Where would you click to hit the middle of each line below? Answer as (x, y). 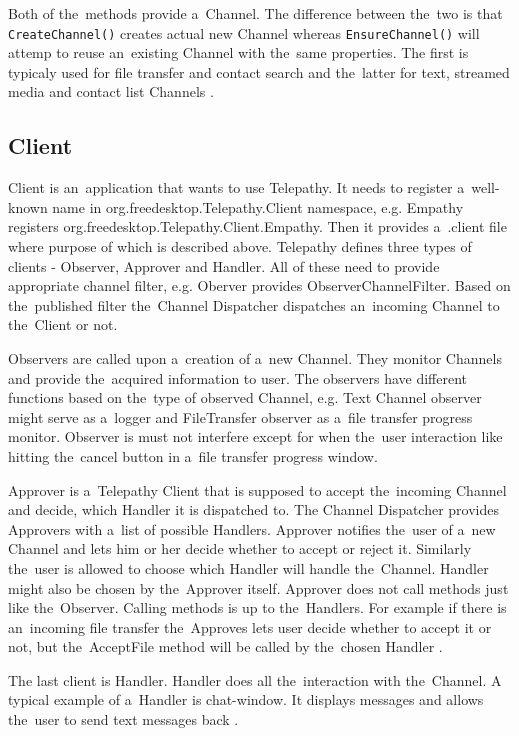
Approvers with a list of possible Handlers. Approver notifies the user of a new (252, 528)
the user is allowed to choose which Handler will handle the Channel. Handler (248, 567)
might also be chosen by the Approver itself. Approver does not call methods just (258, 587)
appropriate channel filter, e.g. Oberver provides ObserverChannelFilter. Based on (259, 285)
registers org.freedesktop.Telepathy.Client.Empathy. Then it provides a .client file (257, 226)
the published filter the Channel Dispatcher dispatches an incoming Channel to (254, 304)
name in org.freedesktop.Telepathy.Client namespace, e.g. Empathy (258, 206)
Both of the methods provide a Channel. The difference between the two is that (255, 13)
